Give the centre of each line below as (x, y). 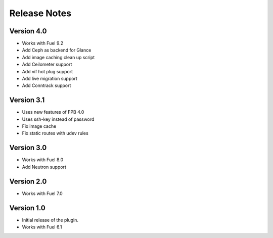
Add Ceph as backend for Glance (57, 50)
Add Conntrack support (47, 85)
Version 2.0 (28, 181)
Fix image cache (39, 126)
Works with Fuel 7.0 (42, 193)
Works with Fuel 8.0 (43, 160)
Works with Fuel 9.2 (43, 43)
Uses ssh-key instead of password (58, 119)
